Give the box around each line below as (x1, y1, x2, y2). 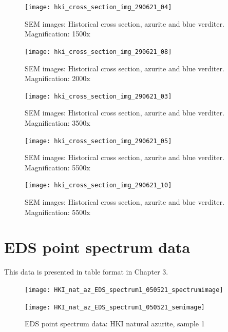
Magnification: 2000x (25, 73, 90, 84)
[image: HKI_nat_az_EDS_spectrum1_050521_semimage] (25, 303, 205, 311)
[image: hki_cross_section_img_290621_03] (25, 92, 172, 100)
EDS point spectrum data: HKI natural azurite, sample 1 (25, 318, 205, 329)
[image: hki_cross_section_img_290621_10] (25, 182, 172, 189)
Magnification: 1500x (25, 28, 90, 39)
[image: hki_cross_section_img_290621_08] (25, 48, 172, 55)
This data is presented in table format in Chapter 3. (4, 266, 168, 277)
